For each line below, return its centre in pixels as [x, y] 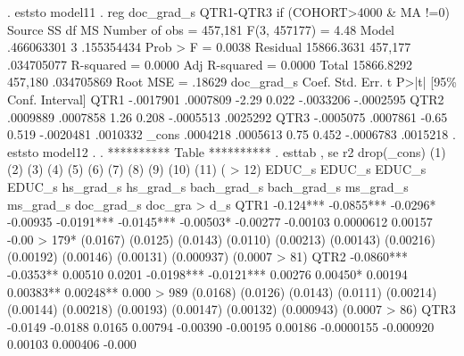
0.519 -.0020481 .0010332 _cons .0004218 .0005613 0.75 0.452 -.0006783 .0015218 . [232, 134]
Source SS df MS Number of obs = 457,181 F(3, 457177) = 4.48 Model [201, 29]
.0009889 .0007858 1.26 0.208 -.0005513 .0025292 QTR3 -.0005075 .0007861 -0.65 [228, 116]
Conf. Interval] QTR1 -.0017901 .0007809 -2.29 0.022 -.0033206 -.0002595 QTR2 [226, 99]
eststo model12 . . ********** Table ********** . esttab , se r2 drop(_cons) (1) [227, 151]
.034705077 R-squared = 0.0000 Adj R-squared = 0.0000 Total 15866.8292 [210, 64]
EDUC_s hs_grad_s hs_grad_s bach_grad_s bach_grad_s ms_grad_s [208, 186]
